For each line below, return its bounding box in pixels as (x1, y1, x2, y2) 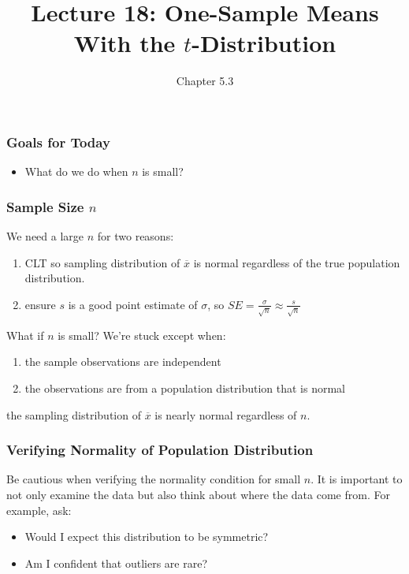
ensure (24, 296, 56, 312)
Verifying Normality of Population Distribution (6, 440, 314, 460)
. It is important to (310, 471, 403, 487)
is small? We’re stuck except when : (58, 326, 226, 343)
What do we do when (24, 163, 128, 180)
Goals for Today (6, 132, 110, 151)
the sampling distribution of (6, 406, 141, 423)
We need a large (6, 228, 84, 244)
